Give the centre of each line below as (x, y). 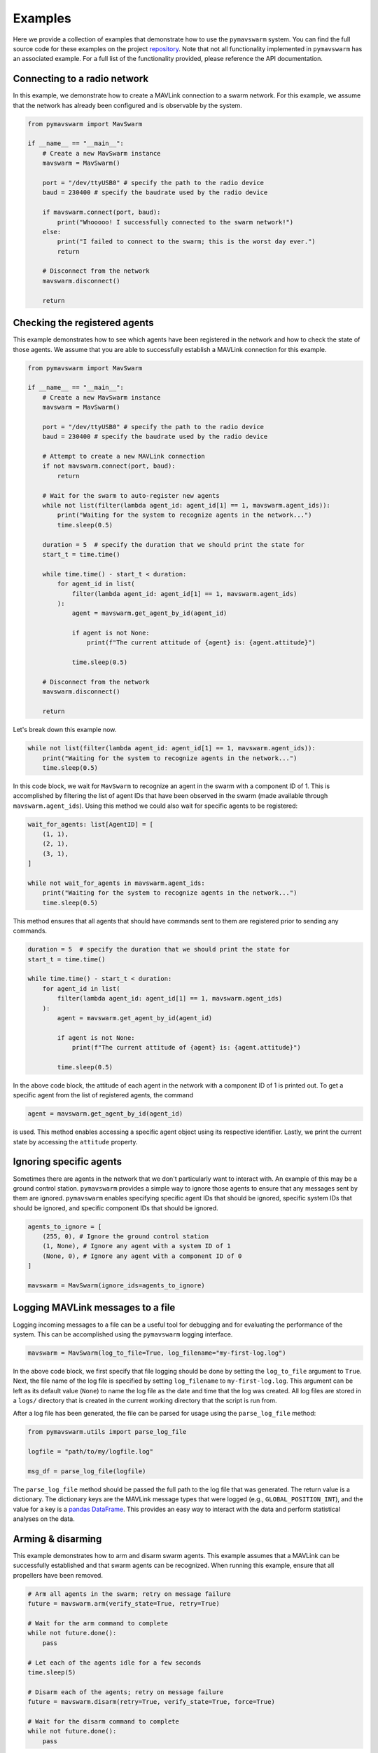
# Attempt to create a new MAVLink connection (124, 456)
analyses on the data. (44, 1519)
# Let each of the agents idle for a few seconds (114, 1663)
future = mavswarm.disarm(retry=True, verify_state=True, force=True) (152, 1702)
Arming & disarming (57, 1539)
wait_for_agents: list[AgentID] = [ (91, 824)
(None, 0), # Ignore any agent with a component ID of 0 (142, 1256)
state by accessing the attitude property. (75, 1142)
